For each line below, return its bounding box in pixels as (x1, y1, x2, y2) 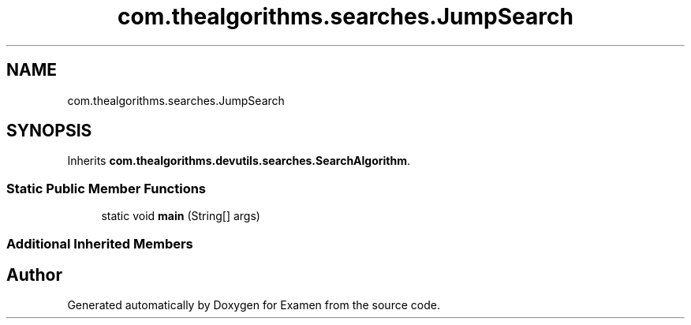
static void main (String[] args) (101, 209, 260, 223)
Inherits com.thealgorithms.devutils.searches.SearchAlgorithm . (67, 154, 411, 168)
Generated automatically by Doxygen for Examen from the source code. (67, 298, 440, 312)
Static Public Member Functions (6, 180, 207, 196)
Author (6, 264, 62, 285)
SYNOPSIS (6, 121, 92, 141)
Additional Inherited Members (6, 235, 193, 252)
